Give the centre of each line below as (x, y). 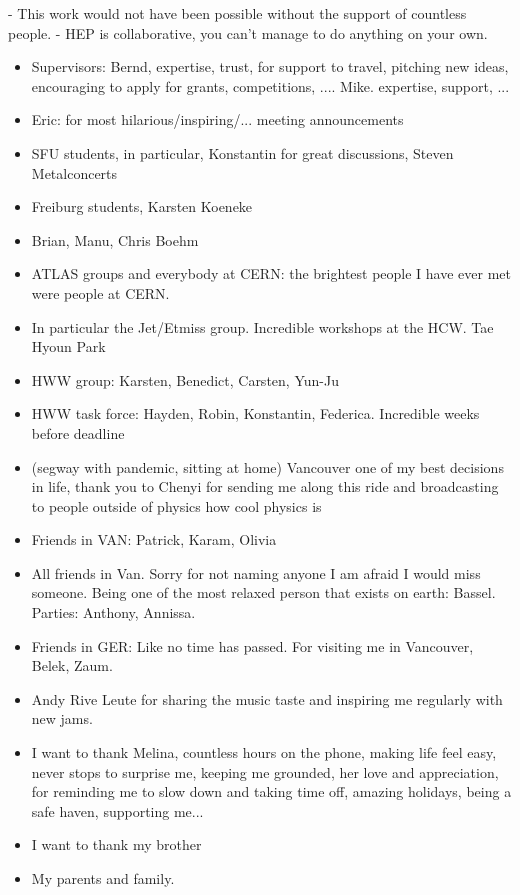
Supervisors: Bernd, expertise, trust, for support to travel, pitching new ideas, (270, 66)
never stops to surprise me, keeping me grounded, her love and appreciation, (265, 771)
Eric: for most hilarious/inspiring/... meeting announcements (217, 119)
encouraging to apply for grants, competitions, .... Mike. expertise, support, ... (270, 85)
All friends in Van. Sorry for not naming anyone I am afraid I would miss (256, 572)
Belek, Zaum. (72, 665)
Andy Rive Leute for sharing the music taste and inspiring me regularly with (267, 698)
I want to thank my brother (116, 844)
